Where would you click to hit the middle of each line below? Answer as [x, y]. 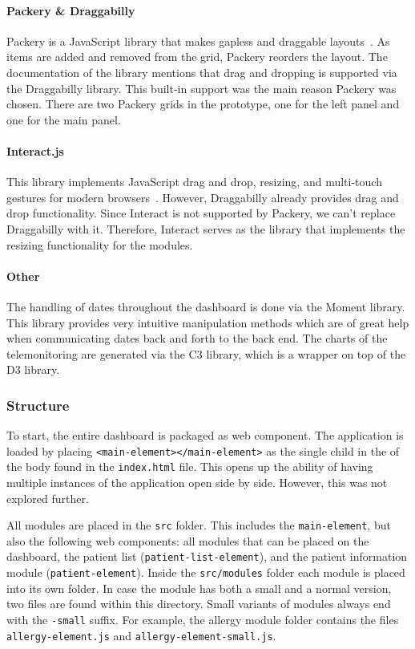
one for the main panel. [64, 119]
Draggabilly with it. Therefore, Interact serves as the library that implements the [206, 228]
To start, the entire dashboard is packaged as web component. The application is [205, 435]
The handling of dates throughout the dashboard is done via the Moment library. [206, 306]
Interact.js [35, 150]
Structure [38, 405]
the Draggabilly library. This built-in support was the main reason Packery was [201, 88]
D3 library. [33, 369]
